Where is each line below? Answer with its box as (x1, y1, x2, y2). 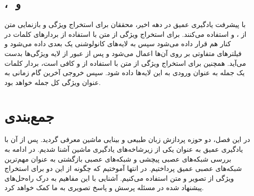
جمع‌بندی (4, 106, 55, 126)
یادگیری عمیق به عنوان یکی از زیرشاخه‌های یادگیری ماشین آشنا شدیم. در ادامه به (4, 144, 243, 154)
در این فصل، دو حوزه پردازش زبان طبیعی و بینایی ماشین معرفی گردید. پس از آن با (4, 134, 250, 144)
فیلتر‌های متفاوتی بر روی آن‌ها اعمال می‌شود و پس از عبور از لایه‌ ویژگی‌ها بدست (4, 48, 242, 58)
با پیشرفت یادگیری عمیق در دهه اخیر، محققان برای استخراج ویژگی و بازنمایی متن (4, 19, 246, 29)
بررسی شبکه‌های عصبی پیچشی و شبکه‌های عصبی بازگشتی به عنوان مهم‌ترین (4, 153, 231, 164)
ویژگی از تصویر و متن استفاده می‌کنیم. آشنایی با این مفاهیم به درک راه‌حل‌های (4, 172, 234, 183)
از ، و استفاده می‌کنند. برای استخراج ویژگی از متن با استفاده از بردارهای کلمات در (4, 28, 247, 39)
